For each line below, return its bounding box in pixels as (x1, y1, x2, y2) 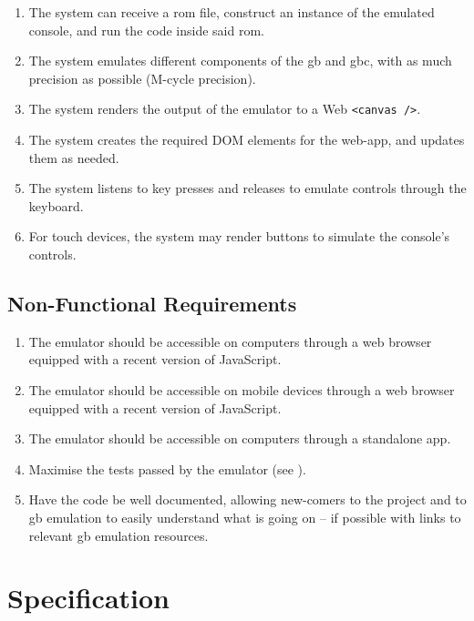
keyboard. (28, 196, 84, 215)
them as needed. (28, 148, 119, 167)
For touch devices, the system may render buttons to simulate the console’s (28, 227, 450, 246)
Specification (7, 579, 170, 616)
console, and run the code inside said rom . (28, 20, 264, 39)
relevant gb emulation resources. (28, 525, 209, 545)
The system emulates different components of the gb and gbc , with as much (28, 51, 452, 70)
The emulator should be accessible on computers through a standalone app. (28, 429, 451, 448)
